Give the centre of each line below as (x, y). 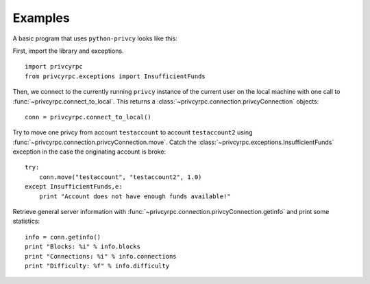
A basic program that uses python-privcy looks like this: (95, 38)
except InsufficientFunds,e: (74, 187)
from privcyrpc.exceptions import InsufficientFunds (115, 76)
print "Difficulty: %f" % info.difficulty (97, 265)
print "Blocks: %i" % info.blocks (83, 247)
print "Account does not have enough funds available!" (135, 196)
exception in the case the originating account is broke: (89, 152)
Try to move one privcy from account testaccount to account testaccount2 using (133, 132)
